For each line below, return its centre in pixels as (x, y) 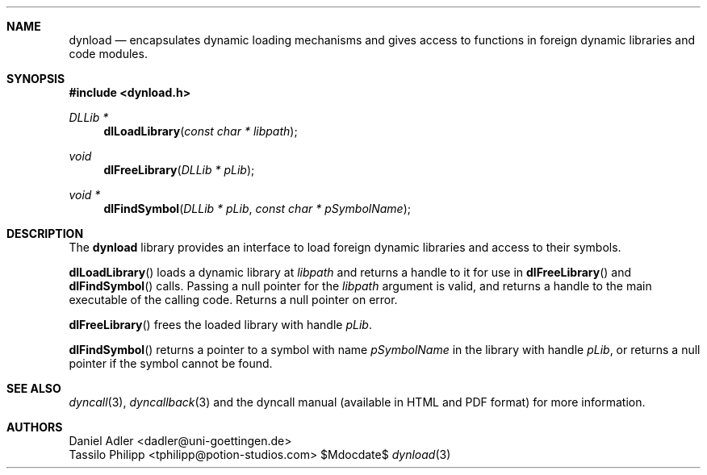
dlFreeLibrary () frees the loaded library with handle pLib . (220, 325)
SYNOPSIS (36, 79)
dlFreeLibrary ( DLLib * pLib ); (179, 170)
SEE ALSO (34, 388)
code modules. (108, 54)
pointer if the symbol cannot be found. (171, 363)
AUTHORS (35, 427)
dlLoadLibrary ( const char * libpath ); (201, 131)
